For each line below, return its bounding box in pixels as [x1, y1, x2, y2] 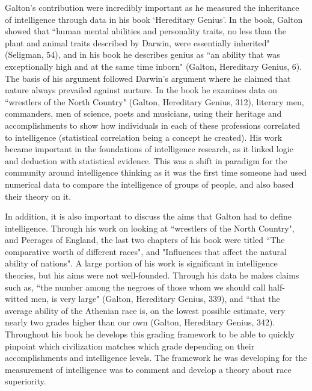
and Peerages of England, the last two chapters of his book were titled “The [5, 233, 285, 246]
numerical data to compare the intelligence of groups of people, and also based [5, 177, 294, 190]
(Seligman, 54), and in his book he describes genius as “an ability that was [5, 48, 280, 61]
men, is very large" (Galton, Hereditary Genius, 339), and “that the [31, 292, 280, 305]
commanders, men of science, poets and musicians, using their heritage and [5, 107, 282, 120]
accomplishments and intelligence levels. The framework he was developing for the [5, 351, 307, 364]
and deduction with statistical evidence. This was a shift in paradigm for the [5, 154, 287, 167]
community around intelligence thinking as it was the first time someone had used [5, 166, 307, 179]
